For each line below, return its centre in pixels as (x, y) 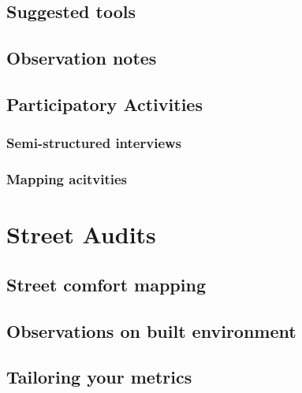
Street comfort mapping (106, 284)
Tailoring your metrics (99, 377)
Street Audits (81, 234)
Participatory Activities (104, 104)
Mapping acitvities (67, 179)
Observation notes (82, 58)
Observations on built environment (151, 330)
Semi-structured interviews (94, 143)
